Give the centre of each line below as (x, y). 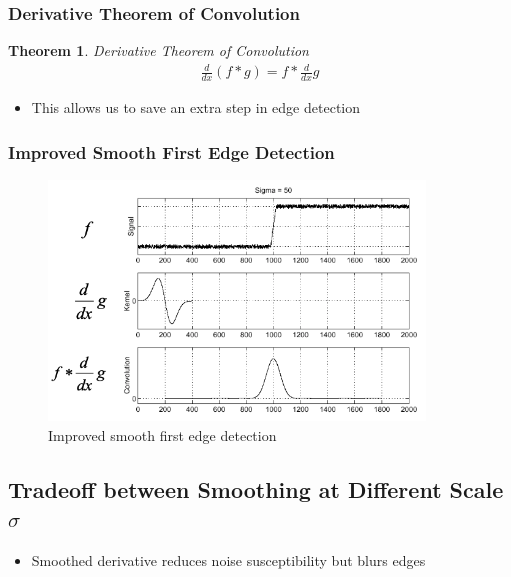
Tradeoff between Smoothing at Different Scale (256, 488)
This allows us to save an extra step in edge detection (195, 107)
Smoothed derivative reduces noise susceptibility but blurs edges (228, 560)
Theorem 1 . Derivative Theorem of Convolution (158, 50)
